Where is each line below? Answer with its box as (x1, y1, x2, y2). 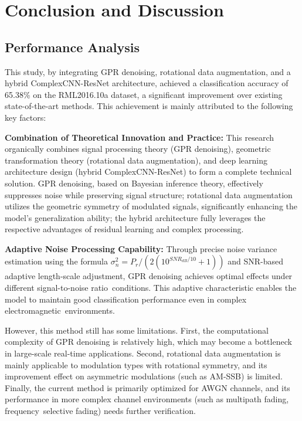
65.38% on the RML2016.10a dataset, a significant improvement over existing (5, 88, 283, 100)
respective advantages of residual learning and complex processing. (5, 223, 244, 235)
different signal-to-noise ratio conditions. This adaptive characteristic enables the (5, 281, 297, 294)
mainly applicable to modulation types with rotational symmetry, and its (5, 358, 267, 371)
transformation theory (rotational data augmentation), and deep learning (5, 154, 267, 166)
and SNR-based (228, 255, 284, 267)
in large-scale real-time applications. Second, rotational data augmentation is (5, 347, 281, 359)
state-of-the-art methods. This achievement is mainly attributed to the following (5, 100, 293, 112)
